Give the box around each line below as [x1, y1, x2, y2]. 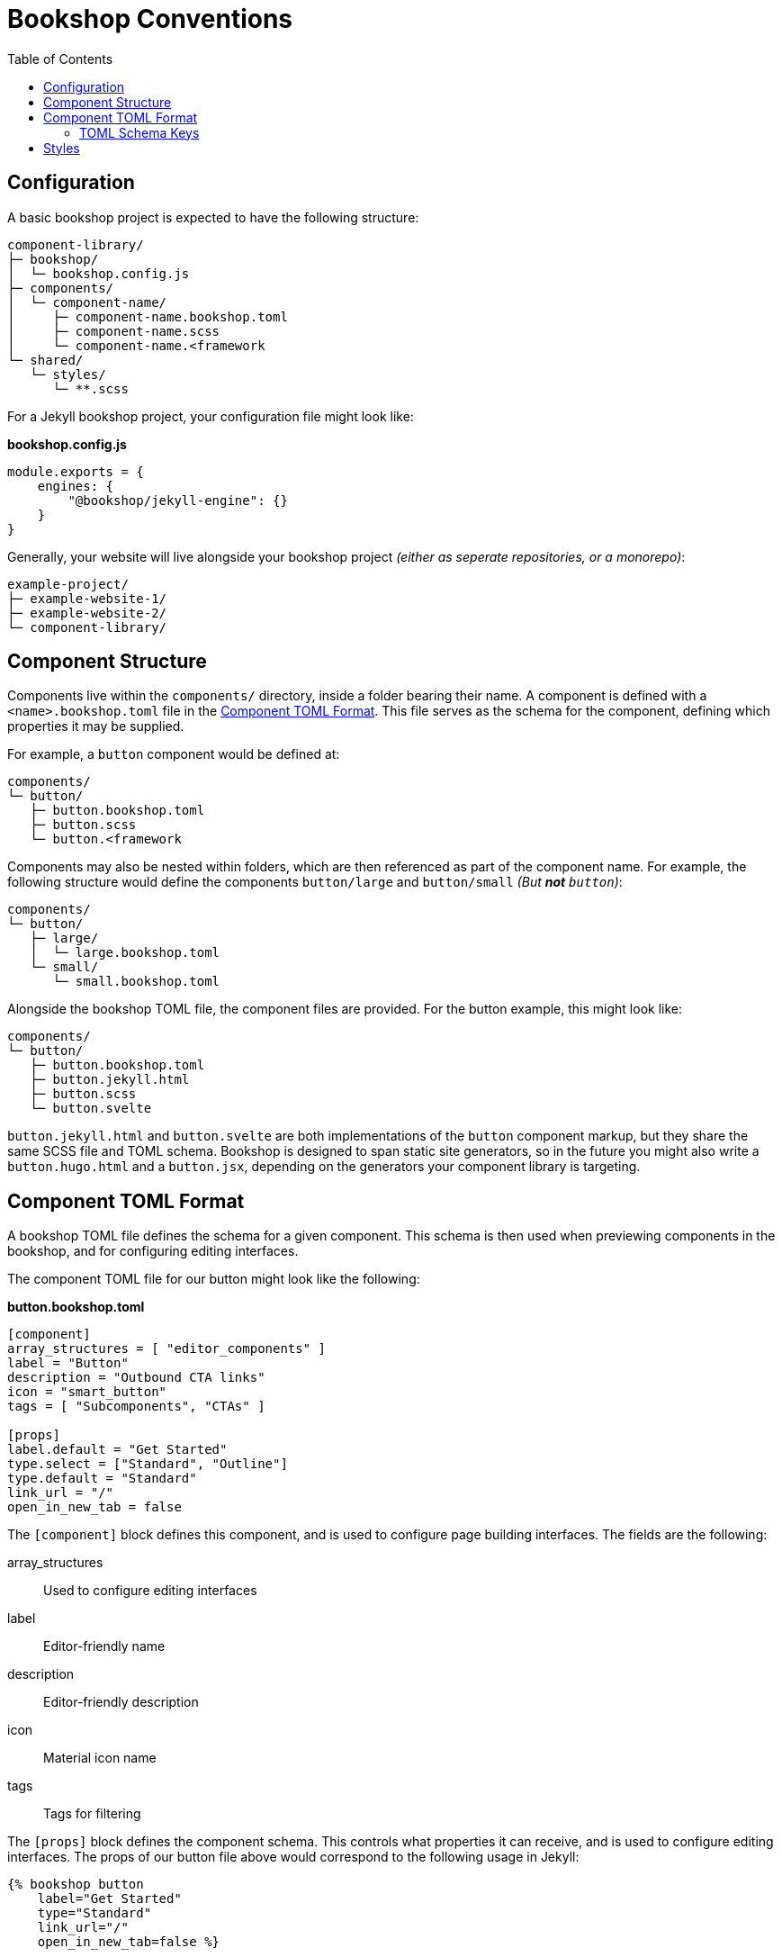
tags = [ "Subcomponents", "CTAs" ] [7, 1399, 265, 1414]
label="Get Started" [37, 1891, 182, 1907]
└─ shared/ [7, 352, 84, 367]
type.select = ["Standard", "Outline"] [7, 1456, 288, 1472]
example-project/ [7, 576, 129, 591]
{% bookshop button [7, 1877, 144, 1892]
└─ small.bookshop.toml [52, 974, 220, 989]
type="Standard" [37, 1906, 152, 1921]
